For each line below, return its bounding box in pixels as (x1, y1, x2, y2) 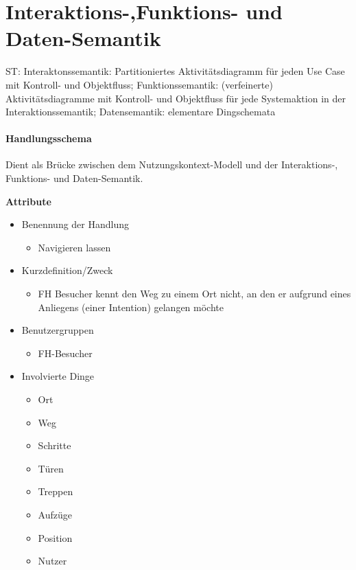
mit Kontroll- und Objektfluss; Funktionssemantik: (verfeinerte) (5, 77, 273, 91)
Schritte (38, 438, 71, 453)
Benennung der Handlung (21, 217, 130, 231)
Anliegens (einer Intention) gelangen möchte (38, 299, 224, 314)
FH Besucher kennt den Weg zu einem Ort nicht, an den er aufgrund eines (38, 286, 351, 301)
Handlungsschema (5, 131, 92, 146)
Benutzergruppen (21, 323, 94, 337)
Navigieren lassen (38, 240, 111, 254)
